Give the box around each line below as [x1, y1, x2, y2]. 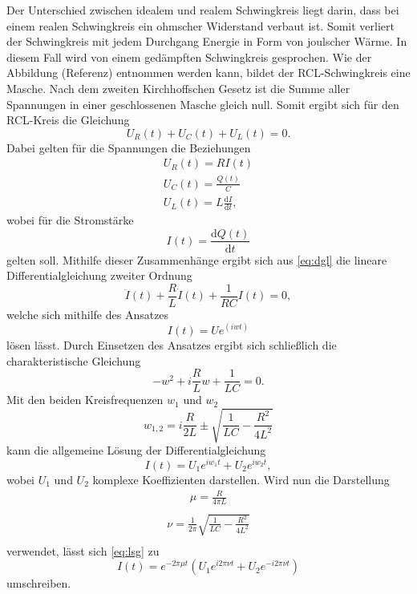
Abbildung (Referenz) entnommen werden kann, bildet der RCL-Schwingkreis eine [6, 64, 411, 81]
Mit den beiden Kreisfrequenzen [6, 391, 164, 408]
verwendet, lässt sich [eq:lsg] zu [6, 542, 160, 559]
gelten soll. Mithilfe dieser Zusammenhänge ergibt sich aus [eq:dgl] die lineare [6, 251, 387, 268]
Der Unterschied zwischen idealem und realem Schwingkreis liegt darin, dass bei [6, 2, 399, 18]
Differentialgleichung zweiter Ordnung [6, 267, 192, 284]
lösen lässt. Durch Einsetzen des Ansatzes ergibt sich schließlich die [6, 336, 337, 353]
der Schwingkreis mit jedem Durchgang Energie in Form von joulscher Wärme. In [6, 33, 407, 50]
